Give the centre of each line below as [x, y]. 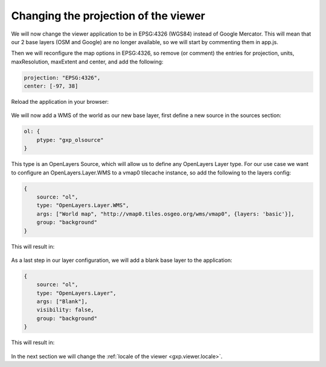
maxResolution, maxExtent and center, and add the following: [87, 62]
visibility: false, [66, 310]
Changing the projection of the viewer [108, 16]
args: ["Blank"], [62, 302]
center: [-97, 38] [51, 86]
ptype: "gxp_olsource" [70, 140]
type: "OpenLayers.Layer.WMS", [83, 206]
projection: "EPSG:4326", [62, 78]
